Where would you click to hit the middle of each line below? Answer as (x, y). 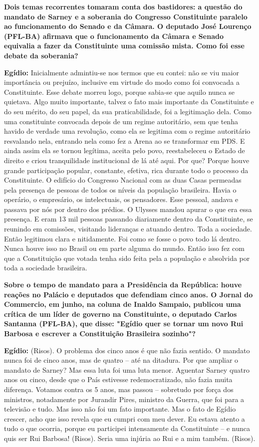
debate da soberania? (41, 55)
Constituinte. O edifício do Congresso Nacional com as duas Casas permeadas (123, 180)
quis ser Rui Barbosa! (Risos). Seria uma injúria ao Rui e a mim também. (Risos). (130, 438)
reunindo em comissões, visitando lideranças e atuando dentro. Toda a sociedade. (128, 229)
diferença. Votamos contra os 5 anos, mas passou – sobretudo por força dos (119, 389)
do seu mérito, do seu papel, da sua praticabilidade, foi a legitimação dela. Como (128, 111)
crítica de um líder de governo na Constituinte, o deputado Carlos (121, 314)
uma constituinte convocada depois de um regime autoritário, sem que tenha (121, 121)
